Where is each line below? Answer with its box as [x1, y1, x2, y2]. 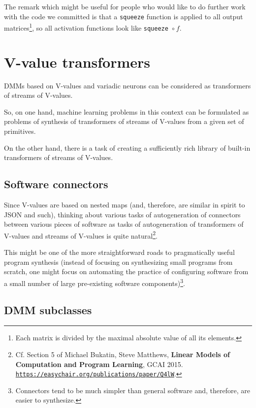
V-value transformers [4, 51, 151, 72]
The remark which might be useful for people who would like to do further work [4, 1, 246, 11]
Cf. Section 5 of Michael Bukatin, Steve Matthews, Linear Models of [15, 349, 230, 359]
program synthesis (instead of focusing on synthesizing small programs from [4, 256, 233, 267]
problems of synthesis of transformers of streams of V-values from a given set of [4, 116, 244, 126]
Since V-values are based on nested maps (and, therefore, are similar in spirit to [4, 200, 245, 210]
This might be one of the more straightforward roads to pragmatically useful [4, 247, 235, 257]
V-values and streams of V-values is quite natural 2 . [4, 229, 158, 241]
